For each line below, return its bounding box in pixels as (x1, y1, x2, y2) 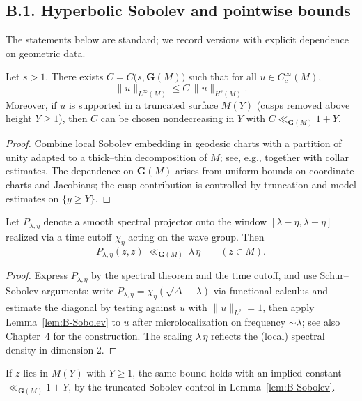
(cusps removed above (256, 97, 350, 112)
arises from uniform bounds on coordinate (175, 163, 354, 178)
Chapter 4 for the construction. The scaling (6, 328, 193, 343)
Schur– (320, 268, 349, 282)
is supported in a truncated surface (68, 97, 219, 112)
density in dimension (6, 342, 94, 356)
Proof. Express (6, 268, 68, 282)
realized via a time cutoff (6, 229, 112, 243)
